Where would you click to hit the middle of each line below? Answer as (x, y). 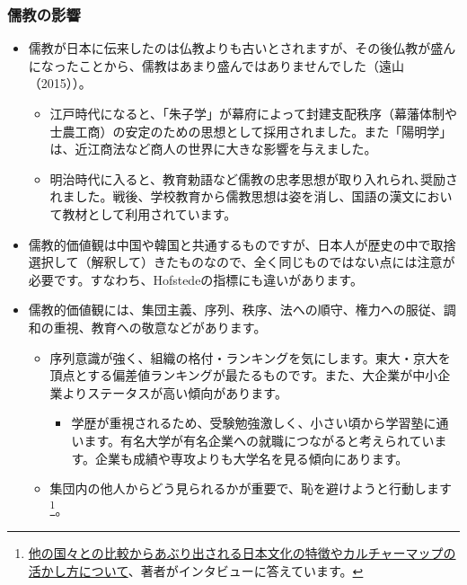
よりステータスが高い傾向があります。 (175, 392)
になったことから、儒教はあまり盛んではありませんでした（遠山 (216, 65)
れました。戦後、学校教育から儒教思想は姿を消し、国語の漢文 (232, 196)
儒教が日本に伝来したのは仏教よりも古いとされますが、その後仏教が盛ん (242, 48)
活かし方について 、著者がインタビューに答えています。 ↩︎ (196, 570)
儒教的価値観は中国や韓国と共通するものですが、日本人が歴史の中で (229, 244)
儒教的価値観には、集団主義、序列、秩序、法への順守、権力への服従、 (236, 310)
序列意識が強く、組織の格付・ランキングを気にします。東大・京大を (250, 357)
